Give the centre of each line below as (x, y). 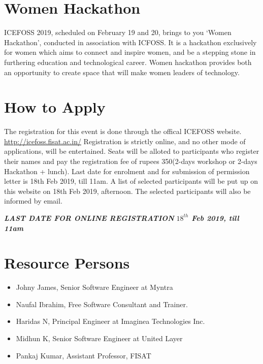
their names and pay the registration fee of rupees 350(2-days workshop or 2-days (131, 161)
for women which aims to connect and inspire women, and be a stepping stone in (130, 52)
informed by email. (33, 201)
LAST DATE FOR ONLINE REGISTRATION (89, 218)
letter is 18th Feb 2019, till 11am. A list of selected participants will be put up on (131, 181)
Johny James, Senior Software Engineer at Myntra (94, 287)
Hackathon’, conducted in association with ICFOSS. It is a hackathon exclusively (130, 42)
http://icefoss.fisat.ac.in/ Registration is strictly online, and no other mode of (125, 141)
